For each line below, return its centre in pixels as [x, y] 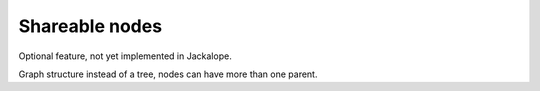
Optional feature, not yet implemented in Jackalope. [125, 56]
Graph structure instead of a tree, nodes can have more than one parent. [168, 74]
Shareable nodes [90, 26]
